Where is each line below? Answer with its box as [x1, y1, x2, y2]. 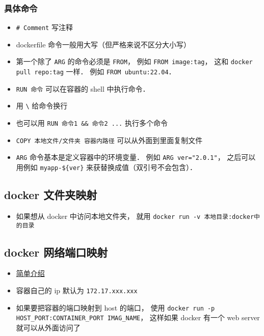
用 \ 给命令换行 [16, 100, 68, 111]
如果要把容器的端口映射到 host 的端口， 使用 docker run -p [16, 302, 215, 313]
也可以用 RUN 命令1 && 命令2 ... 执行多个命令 [16, 118, 168, 128]
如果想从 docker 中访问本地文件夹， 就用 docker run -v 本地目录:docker [16, 210, 254, 221]
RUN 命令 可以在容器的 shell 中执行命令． [16, 83, 150, 94]
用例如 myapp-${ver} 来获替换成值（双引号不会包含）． [16, 162, 197, 173]
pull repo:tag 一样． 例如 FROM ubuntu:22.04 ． [16, 66, 176, 77]
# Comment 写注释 [16, 22, 73, 33]
